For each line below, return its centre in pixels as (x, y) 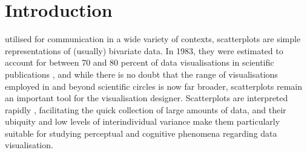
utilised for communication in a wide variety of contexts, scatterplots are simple (153, 39)
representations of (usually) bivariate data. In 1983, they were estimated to (144, 50)
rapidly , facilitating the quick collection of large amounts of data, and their (146, 109)
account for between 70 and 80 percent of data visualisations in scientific (140, 62)
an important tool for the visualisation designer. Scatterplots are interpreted (147, 98)
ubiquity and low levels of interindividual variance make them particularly (143, 121)
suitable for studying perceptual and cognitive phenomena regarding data (141, 133)
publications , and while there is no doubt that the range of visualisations (141, 74)
